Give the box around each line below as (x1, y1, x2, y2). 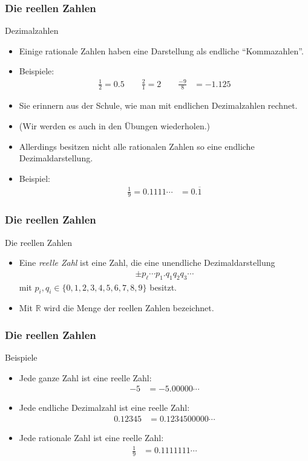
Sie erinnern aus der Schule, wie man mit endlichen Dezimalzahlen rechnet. (19, 99, 298, 112)
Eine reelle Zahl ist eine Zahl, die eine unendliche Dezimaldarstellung (19, 256, 275, 269)
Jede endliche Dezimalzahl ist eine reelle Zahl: (19, 401, 190, 414)
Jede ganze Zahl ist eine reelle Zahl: (19, 371, 152, 384)
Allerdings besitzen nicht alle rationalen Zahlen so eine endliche (19, 140, 255, 152)
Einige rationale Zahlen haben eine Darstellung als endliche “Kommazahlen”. (19, 44, 304, 57)
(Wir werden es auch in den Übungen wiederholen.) (19, 119, 211, 132)
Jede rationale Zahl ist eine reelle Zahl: (19, 431, 164, 444)
